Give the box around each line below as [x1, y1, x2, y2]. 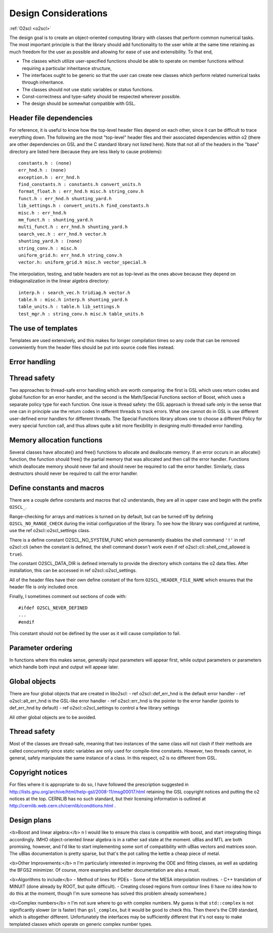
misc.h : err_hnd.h [18, 210, 67, 215]
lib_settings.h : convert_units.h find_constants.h [18, 203, 149, 209]
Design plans [9, 816, 52, 825]
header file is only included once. [9, 584, 79, 590]
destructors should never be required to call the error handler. [9, 470, 139, 476]
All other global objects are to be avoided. [9, 714, 97, 720]
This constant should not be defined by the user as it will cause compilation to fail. [9, 630, 181, 637]
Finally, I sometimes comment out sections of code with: [9, 593, 127, 599]
